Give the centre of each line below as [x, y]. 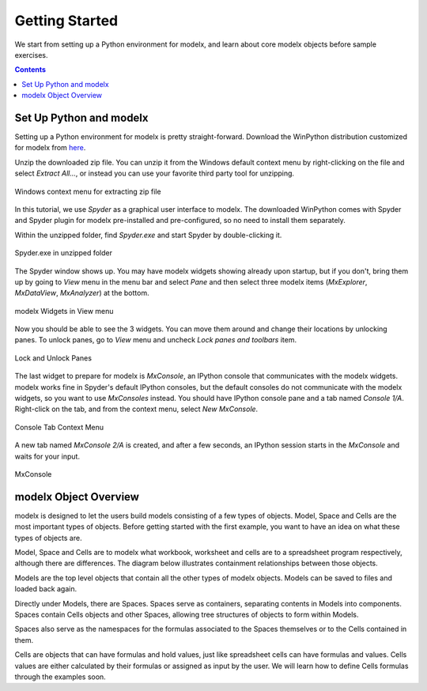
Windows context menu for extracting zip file [88, 191]
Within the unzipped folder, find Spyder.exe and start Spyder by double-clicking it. [148, 235]
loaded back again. [46, 589]
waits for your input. [47, 456]
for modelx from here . [50, 148]
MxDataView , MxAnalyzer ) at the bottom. [82, 293]
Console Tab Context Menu [59, 427]
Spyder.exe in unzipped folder [63, 253]
